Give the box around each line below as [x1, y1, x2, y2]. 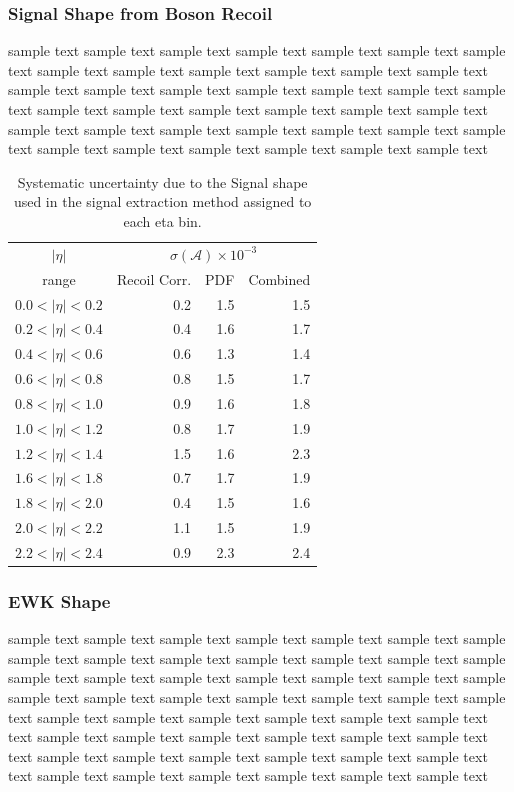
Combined [248, 268, 311, 289]
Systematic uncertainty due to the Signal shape [17, 171, 308, 192]
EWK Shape [8, 588, 111, 613]
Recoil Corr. [116, 268, 192, 289]
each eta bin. [123, 210, 202, 231]
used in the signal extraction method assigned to [13, 191, 312, 212]
